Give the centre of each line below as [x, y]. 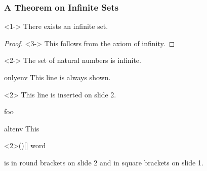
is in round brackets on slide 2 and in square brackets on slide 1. [104, 162]
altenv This [22, 128]
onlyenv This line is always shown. [57, 77]
